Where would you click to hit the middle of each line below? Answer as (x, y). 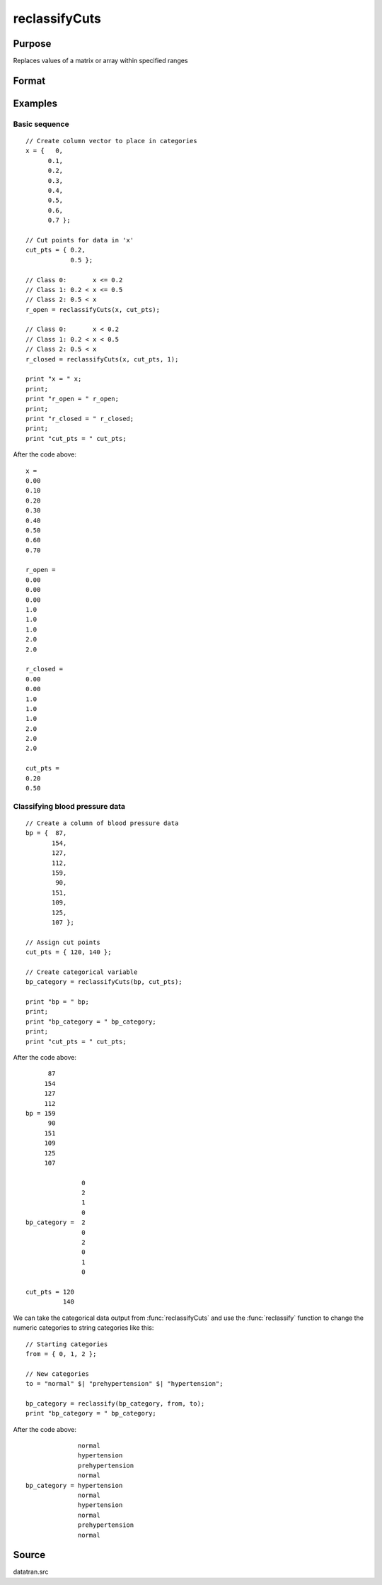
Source (29, 1555)
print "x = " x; (54, 379)
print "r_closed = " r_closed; (80, 419)
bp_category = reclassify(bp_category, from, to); (115, 1403)
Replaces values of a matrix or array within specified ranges (100, 61)
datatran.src (31, 1572)
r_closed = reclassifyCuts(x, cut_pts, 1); (102, 359)
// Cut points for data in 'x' (80, 240)
